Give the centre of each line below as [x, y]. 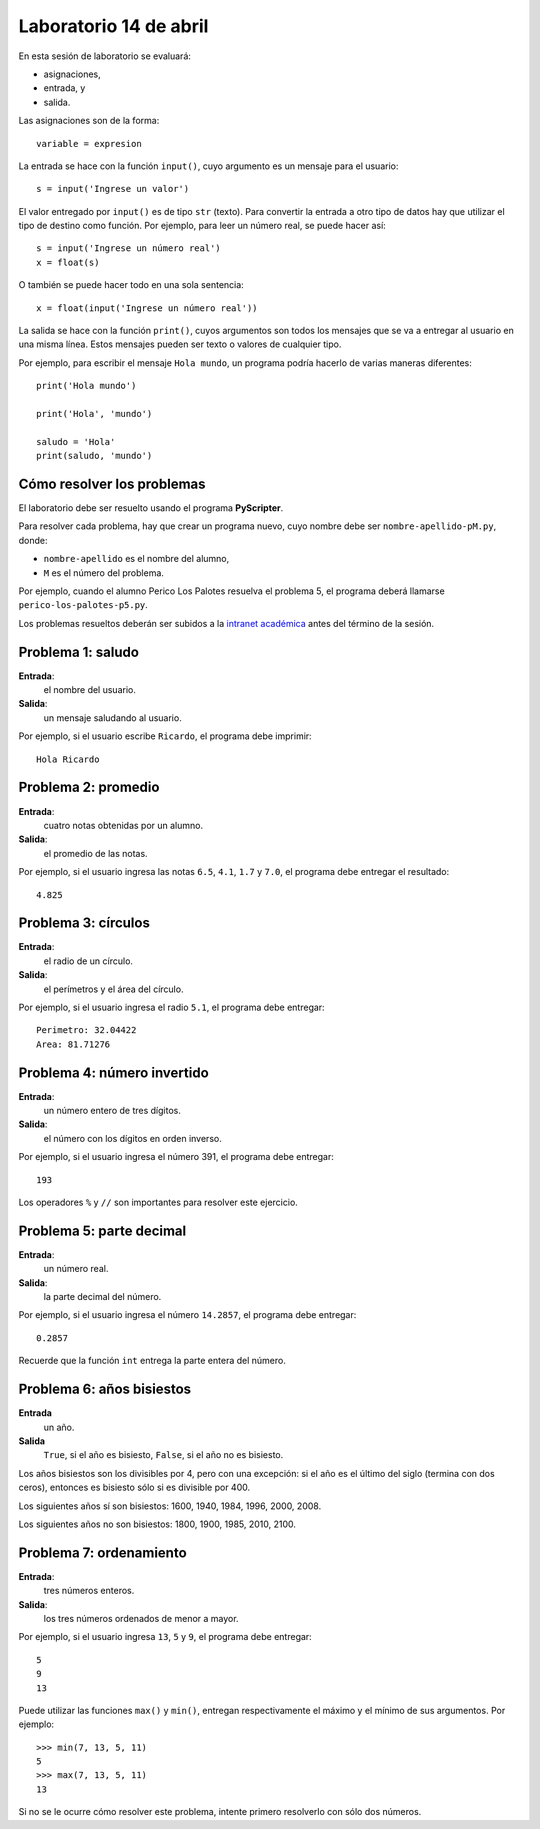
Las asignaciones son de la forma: [89, 121]
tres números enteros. [89, 1591]
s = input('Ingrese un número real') [129, 248]
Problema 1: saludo [79, 651]
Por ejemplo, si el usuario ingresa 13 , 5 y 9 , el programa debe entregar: [165, 1637]
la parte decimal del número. [102, 1297]
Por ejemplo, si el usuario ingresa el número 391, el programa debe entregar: [176, 1157]
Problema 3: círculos [84, 923]
